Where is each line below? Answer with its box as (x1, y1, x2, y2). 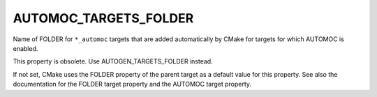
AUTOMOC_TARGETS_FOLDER (13, 10, 194, 26)
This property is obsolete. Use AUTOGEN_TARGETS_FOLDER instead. (13, 57, 213, 66)
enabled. (13, 44, 38, 52)
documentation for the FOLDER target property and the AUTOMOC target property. (13, 80, 251, 89)
